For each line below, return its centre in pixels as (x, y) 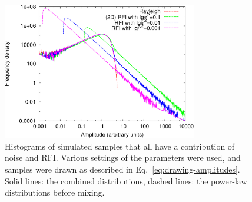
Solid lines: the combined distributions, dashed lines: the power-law (126, 181)
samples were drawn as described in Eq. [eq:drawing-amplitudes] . (122, 169)
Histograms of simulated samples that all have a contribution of (120, 146)
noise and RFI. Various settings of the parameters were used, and (123, 158)
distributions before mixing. (55, 192)
